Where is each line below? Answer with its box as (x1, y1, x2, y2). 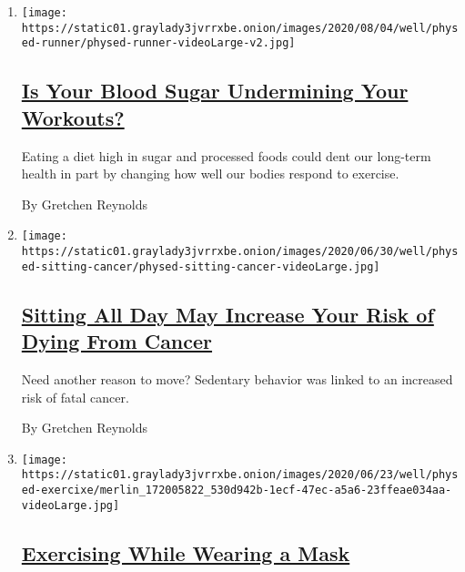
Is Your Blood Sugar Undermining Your (21, 77, 409, 105)
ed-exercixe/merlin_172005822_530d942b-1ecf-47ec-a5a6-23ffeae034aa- (21, 484, 452, 496)
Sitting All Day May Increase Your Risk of (21, 300, 434, 328)
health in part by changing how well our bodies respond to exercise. (21, 164, 399, 183)
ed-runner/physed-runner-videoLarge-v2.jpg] (21, 36, 296, 50)
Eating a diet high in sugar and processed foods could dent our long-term (21, 146, 431, 165)
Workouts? (21, 103, 125, 131)
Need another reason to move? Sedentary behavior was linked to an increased (21, 369, 453, 388)
